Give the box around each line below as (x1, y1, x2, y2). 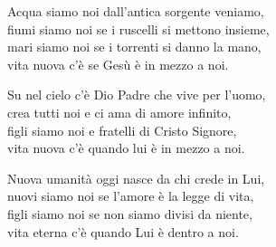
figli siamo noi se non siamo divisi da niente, (7, 204, 252, 223)
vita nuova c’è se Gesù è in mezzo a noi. (7, 54, 229, 73)
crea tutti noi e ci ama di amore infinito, (7, 102, 232, 121)
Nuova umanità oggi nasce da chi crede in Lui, (7, 168, 265, 187)
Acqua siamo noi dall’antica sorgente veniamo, (7, 2, 264, 20)
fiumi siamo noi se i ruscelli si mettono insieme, (7, 19, 270, 38)
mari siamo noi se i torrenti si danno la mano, (7, 37, 262, 56)
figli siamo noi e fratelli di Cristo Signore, (7, 120, 237, 139)
